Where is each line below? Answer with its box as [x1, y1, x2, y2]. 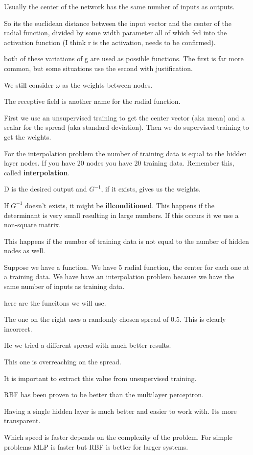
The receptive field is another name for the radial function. [4, 96, 181, 106]
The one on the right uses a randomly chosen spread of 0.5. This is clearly [4, 314, 226, 324]
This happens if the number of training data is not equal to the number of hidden [4, 236, 249, 246]
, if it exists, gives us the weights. [101, 184, 201, 194]
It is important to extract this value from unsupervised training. [4, 373, 197, 383]
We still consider [4, 79, 54, 90]
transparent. [4, 415, 41, 426]
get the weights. [4, 131, 51, 142]
